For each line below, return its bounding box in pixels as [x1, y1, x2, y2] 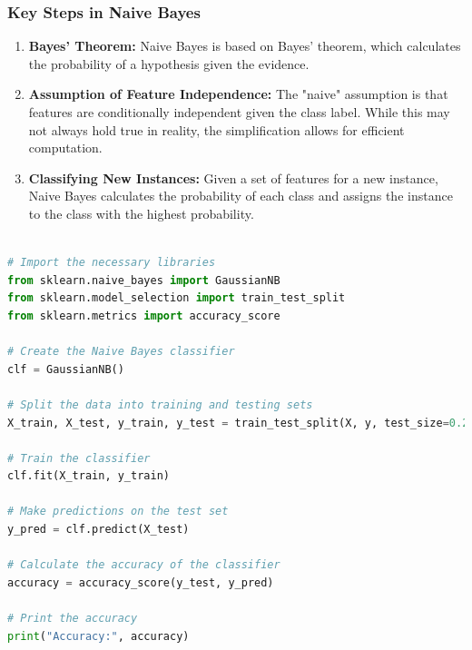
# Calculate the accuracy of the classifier [7, 558, 280, 572]
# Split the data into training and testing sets [7, 398, 313, 411]
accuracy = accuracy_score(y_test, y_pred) [7, 576, 274, 589]
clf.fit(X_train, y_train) [7, 469, 170, 483]
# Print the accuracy [7, 612, 138, 625]
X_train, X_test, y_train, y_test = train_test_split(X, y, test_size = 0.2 [7, 416, 469, 429]
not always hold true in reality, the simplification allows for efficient [28, 120, 405, 139]
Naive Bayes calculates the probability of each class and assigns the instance [28, 186, 453, 205]
